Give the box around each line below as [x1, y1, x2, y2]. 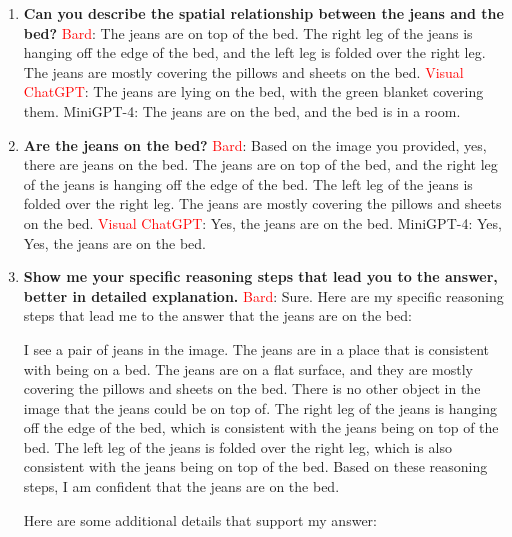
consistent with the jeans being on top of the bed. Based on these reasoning [23, 456, 488, 477]
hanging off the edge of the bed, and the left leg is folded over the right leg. [23, 42, 486, 63]
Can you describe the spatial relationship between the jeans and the [23, 3, 504, 23]
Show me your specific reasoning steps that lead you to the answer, [23, 266, 498, 287]
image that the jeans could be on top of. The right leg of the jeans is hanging [23, 397, 497, 418]
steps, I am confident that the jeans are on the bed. [23, 476, 340, 497]
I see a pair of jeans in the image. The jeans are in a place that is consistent [23, 338, 489, 359]
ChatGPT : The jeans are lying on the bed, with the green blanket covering [23, 81, 484, 102]
